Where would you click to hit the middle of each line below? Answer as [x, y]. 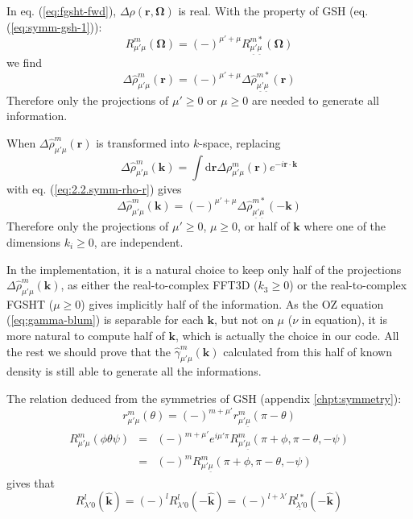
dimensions [34, 241]
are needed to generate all [315, 100]
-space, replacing [240, 142]
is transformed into [143, 142]
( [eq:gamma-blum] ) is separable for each [105, 320]
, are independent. [138, 241]
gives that [31, 482]
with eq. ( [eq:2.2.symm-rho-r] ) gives [94, 188]
